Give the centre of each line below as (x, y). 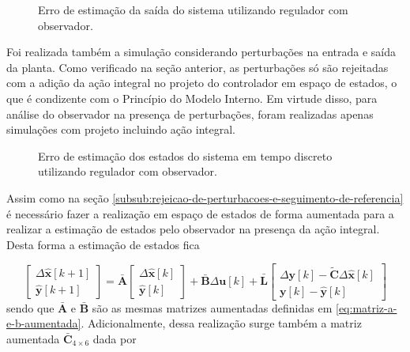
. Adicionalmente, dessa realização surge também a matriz (221, 323)
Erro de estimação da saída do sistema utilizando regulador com (193, 9)
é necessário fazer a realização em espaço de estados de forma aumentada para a (200, 213)
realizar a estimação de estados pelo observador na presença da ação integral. (193, 229)
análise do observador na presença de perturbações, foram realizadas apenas (190, 114)
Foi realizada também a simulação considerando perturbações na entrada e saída (201, 52)
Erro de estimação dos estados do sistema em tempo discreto (185, 155)
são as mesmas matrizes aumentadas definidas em (212, 307)
